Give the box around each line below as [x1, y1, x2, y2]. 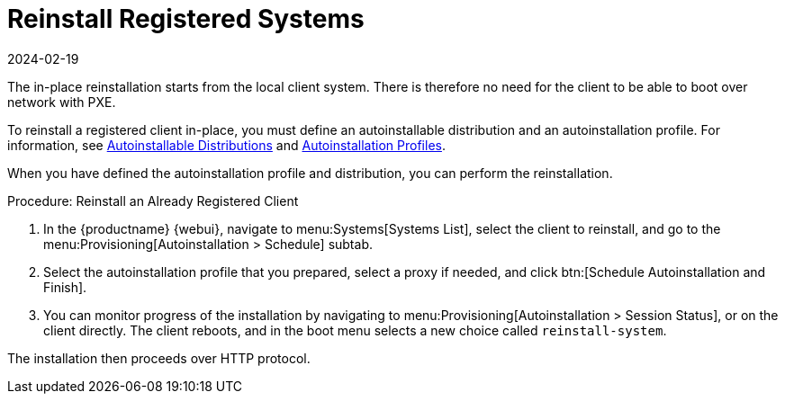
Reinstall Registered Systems [7, 4, 365, 34]
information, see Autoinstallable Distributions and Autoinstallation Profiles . [7, 137, 446, 153]
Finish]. [43, 279, 87, 295]
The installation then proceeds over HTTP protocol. [7, 350, 311, 366]
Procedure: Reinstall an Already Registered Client [7, 192, 299, 209]
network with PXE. [7, 94, 116, 110]
